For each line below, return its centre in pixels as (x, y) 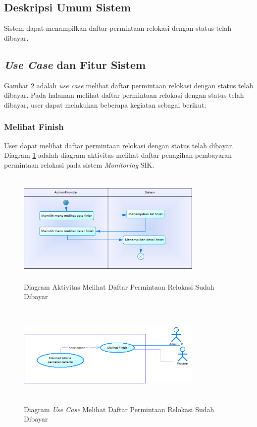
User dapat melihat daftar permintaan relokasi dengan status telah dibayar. (119, 145)
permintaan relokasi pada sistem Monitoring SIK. (79, 164)
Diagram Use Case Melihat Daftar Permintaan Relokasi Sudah (119, 409)
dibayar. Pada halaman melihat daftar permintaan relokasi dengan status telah (124, 95)
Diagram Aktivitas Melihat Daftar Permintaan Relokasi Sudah (119, 286)
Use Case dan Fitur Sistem (75, 64)
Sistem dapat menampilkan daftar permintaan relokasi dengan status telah (118, 28)
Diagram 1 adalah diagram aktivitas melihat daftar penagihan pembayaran (118, 155)
